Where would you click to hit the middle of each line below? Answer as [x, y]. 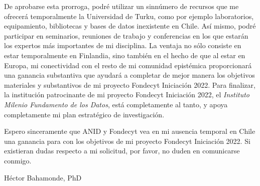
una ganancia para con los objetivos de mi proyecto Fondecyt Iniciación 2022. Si [127, 141]
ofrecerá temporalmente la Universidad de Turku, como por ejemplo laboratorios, [129, 16]
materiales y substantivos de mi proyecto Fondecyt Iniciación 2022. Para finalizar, [130, 84]
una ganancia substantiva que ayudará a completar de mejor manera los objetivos [129, 75]
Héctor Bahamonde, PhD [43, 177]
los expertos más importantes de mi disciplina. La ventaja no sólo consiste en [123, 45]
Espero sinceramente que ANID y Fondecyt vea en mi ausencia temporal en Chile [130, 131]
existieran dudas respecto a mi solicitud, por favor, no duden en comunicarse [122, 151]
